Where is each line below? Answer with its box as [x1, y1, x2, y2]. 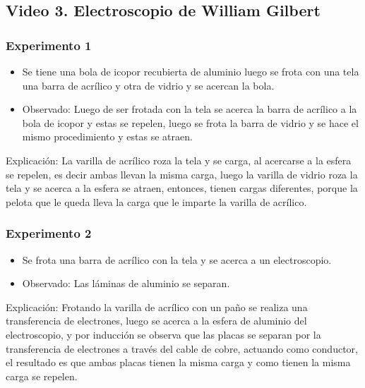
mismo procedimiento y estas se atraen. [22, 129, 193, 144]
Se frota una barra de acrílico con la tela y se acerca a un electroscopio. [22, 252, 332, 267]
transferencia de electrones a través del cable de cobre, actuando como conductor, [6, 341, 358, 356]
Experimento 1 [6, 36, 92, 54]
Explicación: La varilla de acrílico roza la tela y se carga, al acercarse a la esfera [6, 152, 352, 167]
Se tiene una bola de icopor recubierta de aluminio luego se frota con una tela [22, 64, 359, 78]
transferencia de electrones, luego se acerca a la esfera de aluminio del [6, 313, 307, 328]
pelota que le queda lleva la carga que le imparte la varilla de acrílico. [6, 194, 307, 209]
